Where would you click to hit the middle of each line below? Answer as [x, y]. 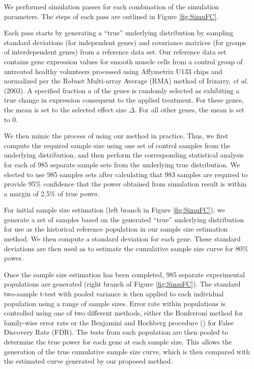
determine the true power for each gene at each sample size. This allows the [118, 342]
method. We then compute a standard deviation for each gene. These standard [122, 239]
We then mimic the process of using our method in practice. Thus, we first [116, 136]
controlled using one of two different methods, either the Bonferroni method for [124, 313]
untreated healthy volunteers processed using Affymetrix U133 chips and [113, 71]
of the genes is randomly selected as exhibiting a [167, 90]
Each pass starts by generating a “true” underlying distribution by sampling [119, 33]
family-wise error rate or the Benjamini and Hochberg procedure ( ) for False [119, 322]
